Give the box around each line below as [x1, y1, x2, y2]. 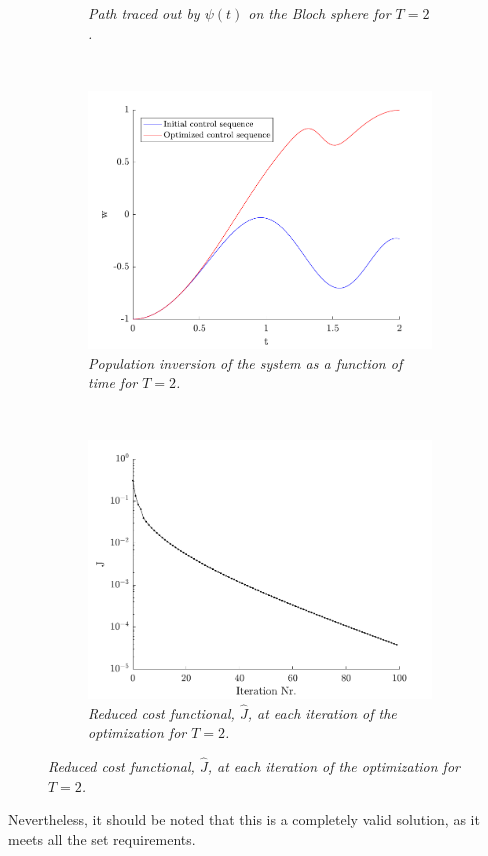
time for [88, 372, 138, 393]
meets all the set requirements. [8, 828, 196, 849]
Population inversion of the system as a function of [88, 352, 403, 373]
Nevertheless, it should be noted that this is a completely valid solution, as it [8, 809, 480, 830]
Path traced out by [88, 3, 200, 23]
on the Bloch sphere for [248, 3, 391, 23]
